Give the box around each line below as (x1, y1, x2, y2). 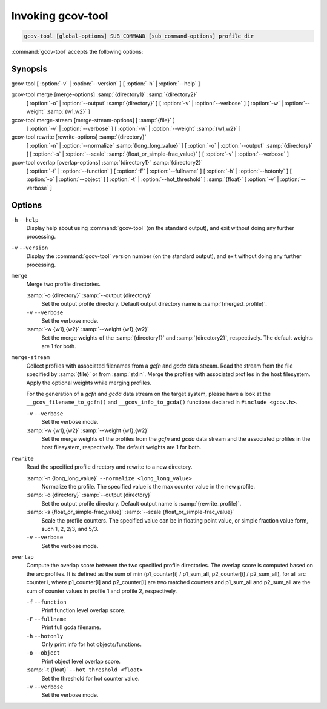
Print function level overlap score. (41, 607, 126, 614)
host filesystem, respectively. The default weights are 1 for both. (41, 444, 202, 451)
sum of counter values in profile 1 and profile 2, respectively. (26, 587, 177, 595)
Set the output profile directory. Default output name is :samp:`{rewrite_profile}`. (41, 500, 242, 507)
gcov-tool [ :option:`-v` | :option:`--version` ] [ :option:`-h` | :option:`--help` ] (11, 80, 200, 87)
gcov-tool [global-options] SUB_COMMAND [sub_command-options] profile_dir (24, 33, 254, 39)
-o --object (26, 650, 61, 656)
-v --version (11, 244, 48, 251)
